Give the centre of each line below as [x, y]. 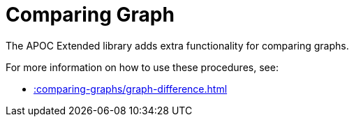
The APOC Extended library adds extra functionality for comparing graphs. [177, 45]
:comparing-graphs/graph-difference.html [131, 89]
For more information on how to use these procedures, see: [142, 67]
